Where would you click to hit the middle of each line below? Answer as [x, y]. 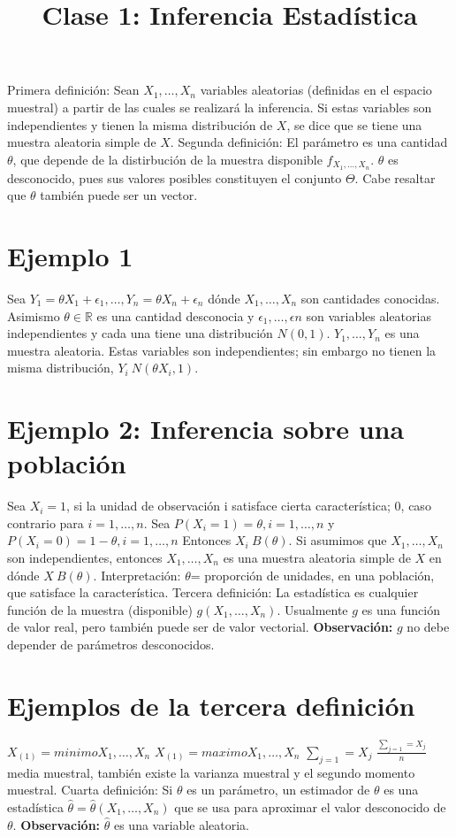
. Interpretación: [137, 575]
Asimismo [34, 315]
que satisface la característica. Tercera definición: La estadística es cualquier [213, 592]
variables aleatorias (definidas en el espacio [316, 90]
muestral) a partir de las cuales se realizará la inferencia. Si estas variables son [220, 107]
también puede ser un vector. [119, 195]
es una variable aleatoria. [181, 824]
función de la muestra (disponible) [100, 609]
